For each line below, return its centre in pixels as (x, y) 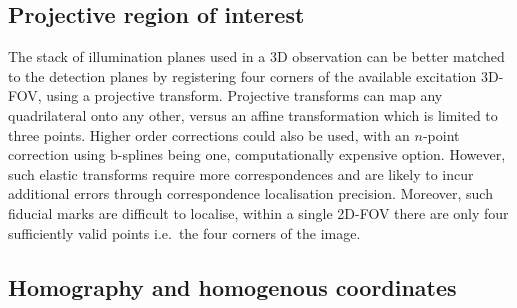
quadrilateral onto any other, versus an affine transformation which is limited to (253, 114)
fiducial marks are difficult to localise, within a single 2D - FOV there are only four (258, 212)
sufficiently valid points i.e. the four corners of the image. (184, 232)
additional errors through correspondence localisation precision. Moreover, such (250, 193)
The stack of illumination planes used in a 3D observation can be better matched (256, 56)
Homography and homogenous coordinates (232, 286)
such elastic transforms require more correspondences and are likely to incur (241, 173)
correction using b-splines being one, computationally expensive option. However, (257, 154)
